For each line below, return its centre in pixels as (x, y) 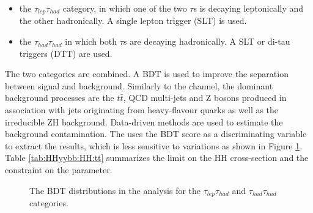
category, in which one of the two (125, 8)
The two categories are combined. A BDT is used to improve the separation (147, 74)
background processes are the (60, 98)
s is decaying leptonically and (249, 8)
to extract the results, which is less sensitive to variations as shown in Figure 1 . (154, 145)
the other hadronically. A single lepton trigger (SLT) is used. (133, 21)
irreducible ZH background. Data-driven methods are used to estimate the (144, 121)
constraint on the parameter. (59, 169)
